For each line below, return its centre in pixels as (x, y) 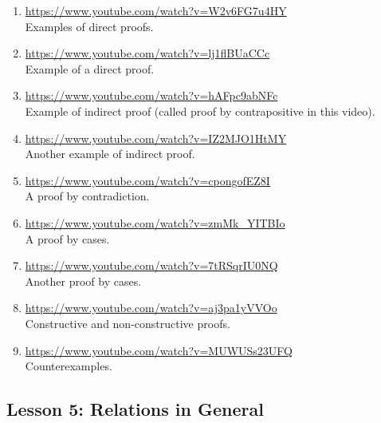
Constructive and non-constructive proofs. (128, 323)
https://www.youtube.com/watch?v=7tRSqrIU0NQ (151, 265)
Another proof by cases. (83, 281)
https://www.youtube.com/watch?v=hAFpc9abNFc (151, 95)
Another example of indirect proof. (110, 154)
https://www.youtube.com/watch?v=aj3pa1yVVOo (151, 308)
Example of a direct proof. (90, 68)
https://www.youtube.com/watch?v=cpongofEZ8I (147, 180)
